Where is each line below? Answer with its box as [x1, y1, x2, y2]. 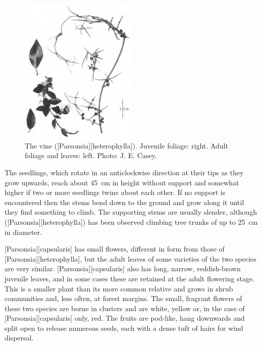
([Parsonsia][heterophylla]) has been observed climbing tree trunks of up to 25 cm [5, 216, 258, 227]
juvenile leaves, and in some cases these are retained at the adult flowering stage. [5, 273, 255, 283]
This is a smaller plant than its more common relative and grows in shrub [5, 283, 233, 293]
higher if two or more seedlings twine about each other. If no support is [5, 187, 226, 197]
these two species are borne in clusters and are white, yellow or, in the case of [5, 303, 245, 313]
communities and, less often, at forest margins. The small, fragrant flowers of [5, 293, 242, 304]
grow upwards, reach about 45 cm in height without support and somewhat [5, 177, 239, 187]
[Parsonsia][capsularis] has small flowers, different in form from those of [5, 243, 225, 254]
